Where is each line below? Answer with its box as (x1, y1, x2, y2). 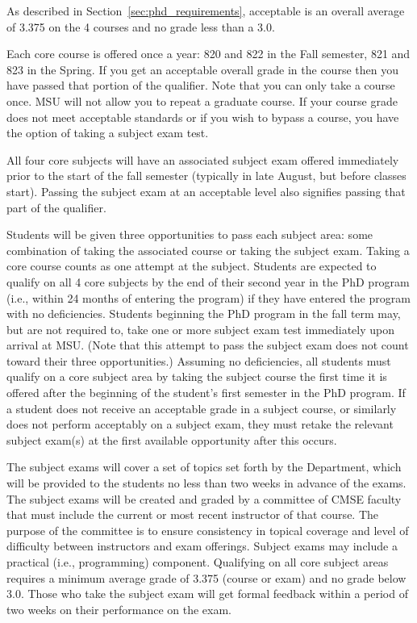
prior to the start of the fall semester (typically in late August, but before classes (6, 167, 407, 184)
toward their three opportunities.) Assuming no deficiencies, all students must (6, 352, 391, 369)
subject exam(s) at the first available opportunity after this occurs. (6, 431, 337, 448)
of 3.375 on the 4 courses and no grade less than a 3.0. (6, 18, 275, 35)
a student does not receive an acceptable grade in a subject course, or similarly (6, 399, 397, 416)
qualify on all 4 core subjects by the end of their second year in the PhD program (6, 273, 410, 290)
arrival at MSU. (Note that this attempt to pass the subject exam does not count (6, 337, 409, 353)
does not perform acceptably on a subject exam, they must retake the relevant (6, 416, 394, 433)
